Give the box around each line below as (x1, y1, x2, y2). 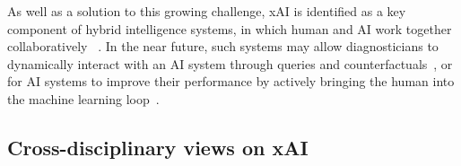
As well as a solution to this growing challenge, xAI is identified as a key (7, 2, 406, 20)
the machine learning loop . (7, 89, 160, 108)
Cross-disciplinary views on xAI (7, 133, 309, 161)
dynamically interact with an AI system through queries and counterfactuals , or (7, 54, 453, 73)
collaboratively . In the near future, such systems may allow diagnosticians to (7, 37, 439, 56)
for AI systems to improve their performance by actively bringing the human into (7, 72, 455, 91)
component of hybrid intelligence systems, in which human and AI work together (7, 19, 452, 38)
